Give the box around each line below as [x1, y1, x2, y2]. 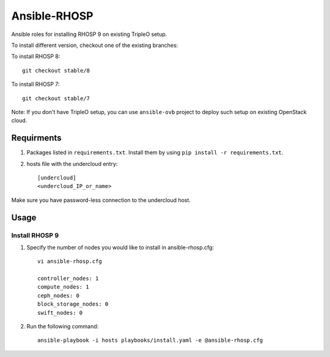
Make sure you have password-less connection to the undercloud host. [11, 196, 191, 204]
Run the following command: [26, 323, 99, 330]
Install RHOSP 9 [11, 231, 59, 239]
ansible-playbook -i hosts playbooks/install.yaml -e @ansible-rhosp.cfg [37, 337, 263, 344]
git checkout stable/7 [22, 95, 90, 102]
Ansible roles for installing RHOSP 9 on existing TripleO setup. [11, 31, 167, 38]
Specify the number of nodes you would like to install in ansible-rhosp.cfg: [26, 243, 214, 251]
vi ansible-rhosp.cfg [37, 258, 102, 265]
